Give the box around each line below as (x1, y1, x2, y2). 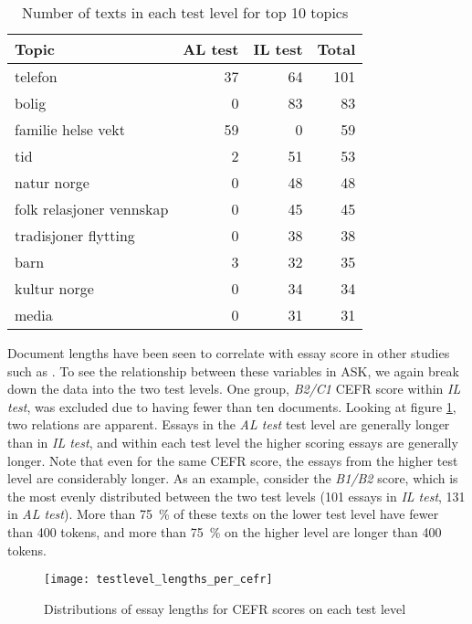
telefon (15, 66, 58, 87)
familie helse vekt (15, 119, 125, 140)
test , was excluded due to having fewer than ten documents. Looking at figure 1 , (7, 397, 456, 416)
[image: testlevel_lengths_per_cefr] (44, 573, 273, 587)
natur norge (15, 172, 89, 193)
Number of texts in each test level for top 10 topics (22, 2, 349, 23)
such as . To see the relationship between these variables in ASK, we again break (7, 361, 459, 380)
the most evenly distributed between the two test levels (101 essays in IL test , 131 (7, 486, 466, 505)
